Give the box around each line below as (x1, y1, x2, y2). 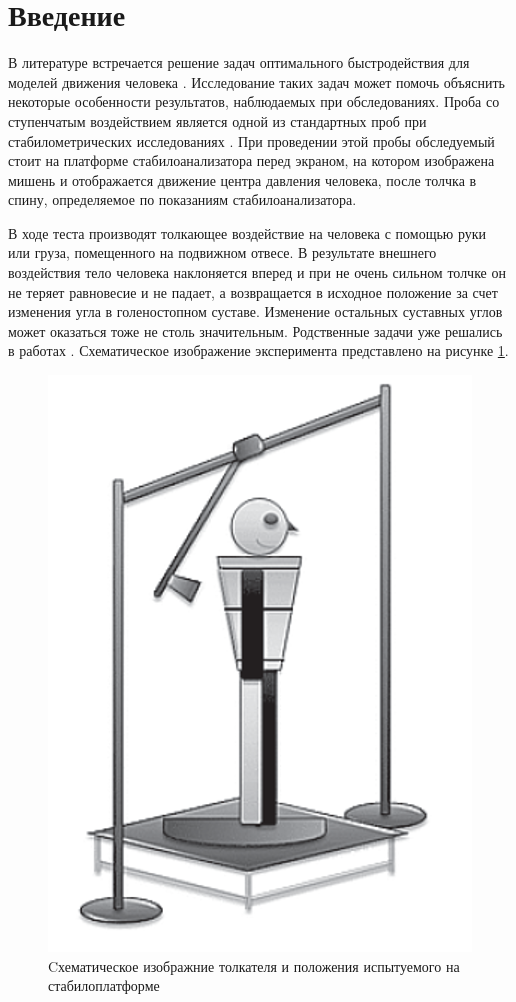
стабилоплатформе (48, 975, 160, 996)
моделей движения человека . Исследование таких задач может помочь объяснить (8, 71, 505, 92)
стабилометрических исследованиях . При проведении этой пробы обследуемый (8, 130, 495, 151)
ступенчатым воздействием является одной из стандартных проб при (8, 110, 427, 131)
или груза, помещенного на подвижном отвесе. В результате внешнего (8, 242, 437, 263)
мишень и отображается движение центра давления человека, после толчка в (8, 169, 477, 190)
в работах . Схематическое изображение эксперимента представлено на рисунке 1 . (8, 340, 509, 361)
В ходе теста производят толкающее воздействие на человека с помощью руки (8, 222, 487, 243)
